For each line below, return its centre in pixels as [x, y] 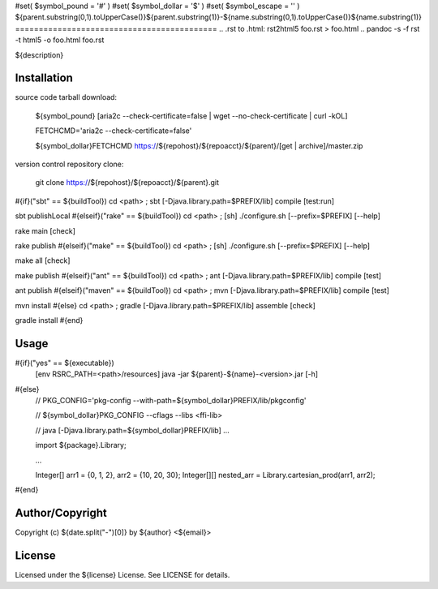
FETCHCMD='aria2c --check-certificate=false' [114, 131]
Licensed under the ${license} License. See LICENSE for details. [122, 575]
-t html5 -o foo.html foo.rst [60, 40]
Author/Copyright [61, 513]
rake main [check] [45, 230]
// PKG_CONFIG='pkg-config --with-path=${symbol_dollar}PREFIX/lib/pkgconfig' [171, 401]
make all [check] [43, 260]
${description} [39, 55]
